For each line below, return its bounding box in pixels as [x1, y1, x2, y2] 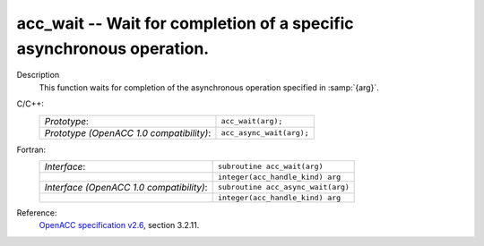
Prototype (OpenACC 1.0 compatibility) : [44, 126, 212, 139]
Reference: [16, 207, 57, 218]
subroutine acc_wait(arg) [217, 162, 324, 172]
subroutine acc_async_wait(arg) [217, 182, 350, 192]
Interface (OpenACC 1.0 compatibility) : [44, 181, 208, 193]
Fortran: [16, 144, 47, 155]
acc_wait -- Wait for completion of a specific [16, 13, 354, 33]
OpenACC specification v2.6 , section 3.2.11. [39, 220, 200, 231]
